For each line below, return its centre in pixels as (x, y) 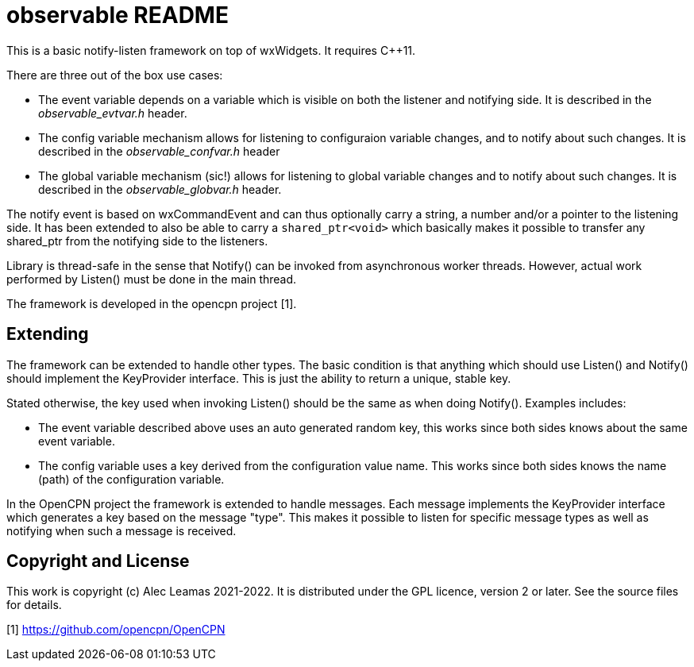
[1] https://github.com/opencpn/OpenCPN (116, 630)
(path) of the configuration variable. (131, 479)
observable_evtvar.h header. (113, 113)
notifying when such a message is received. (121, 530)
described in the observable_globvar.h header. (160, 189)
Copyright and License (98, 561)
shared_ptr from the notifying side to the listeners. (137, 241)
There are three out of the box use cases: (115, 75)
